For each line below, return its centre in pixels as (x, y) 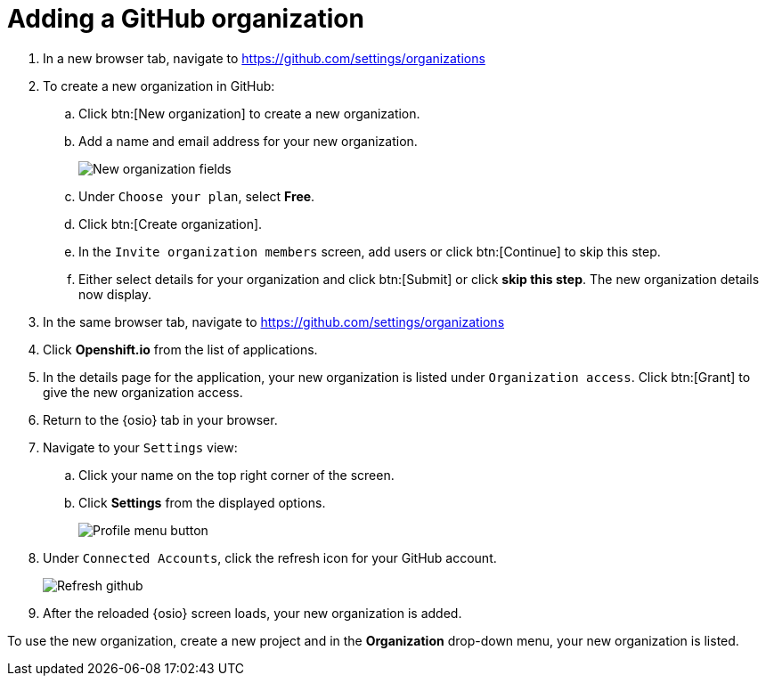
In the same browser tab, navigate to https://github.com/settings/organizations (274, 321)
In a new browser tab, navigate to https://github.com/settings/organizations (264, 58)
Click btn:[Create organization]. (171, 224)
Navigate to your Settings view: (140, 447)
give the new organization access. (143, 392)
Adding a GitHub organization (186, 19)
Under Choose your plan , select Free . (197, 196)
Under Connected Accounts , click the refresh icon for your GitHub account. (270, 557)
